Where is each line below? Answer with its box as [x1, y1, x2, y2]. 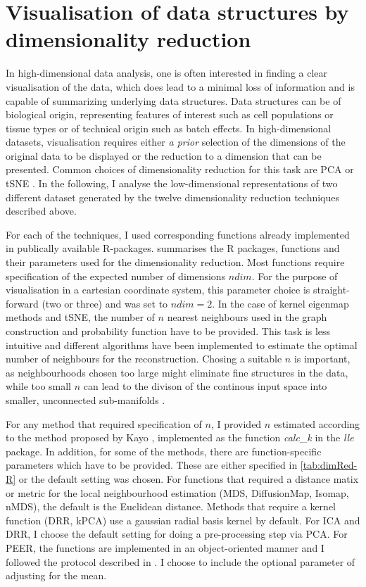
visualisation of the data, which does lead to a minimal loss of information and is [6, 79, 355, 94]
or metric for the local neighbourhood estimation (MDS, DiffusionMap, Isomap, [6, 485, 349, 500]
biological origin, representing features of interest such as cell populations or [6, 107, 334, 122]
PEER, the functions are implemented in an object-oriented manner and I [6, 540, 324, 555]
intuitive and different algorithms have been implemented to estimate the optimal [6, 337, 358, 352]
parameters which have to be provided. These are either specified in [6, 457, 298, 472]
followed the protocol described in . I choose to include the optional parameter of [6, 554, 355, 569]
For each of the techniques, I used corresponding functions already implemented [6, 227, 350, 241]
